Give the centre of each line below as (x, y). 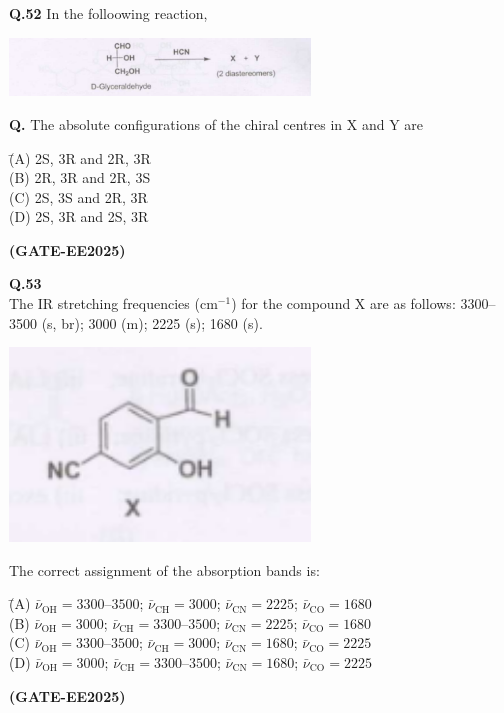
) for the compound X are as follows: (343, 303)
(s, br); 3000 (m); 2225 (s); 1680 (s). (152, 322)
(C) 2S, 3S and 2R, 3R (78, 196)
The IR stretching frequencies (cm (113, 303)
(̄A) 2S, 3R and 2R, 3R (80, 157)
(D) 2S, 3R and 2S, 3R (79, 216)
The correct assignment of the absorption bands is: (164, 569)
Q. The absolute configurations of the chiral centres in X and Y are (216, 123)
